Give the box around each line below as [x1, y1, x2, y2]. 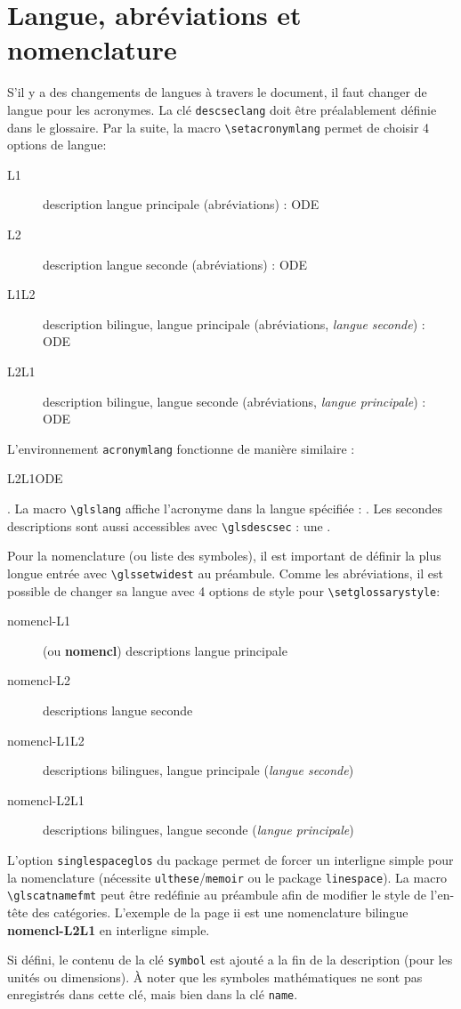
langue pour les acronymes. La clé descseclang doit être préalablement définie [7, 100, 437, 118]
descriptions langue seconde [43, 701, 193, 719]
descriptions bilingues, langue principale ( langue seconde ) [43, 761, 354, 779]
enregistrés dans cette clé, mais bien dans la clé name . [7, 985, 298, 1004]
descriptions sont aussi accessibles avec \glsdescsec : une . [7, 516, 331, 535]
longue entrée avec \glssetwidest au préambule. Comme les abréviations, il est [7, 563, 444, 582]
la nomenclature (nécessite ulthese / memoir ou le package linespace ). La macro [7, 868, 447, 886]
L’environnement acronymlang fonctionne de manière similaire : [7, 439, 355, 457]
